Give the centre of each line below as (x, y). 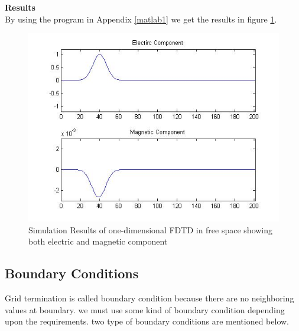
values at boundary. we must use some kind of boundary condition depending (145, 309)
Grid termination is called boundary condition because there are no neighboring (149, 298)
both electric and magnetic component (98, 241)
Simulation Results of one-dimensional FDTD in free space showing (151, 229)
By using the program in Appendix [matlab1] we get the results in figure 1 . (141, 19)
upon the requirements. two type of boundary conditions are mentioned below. (147, 321)
